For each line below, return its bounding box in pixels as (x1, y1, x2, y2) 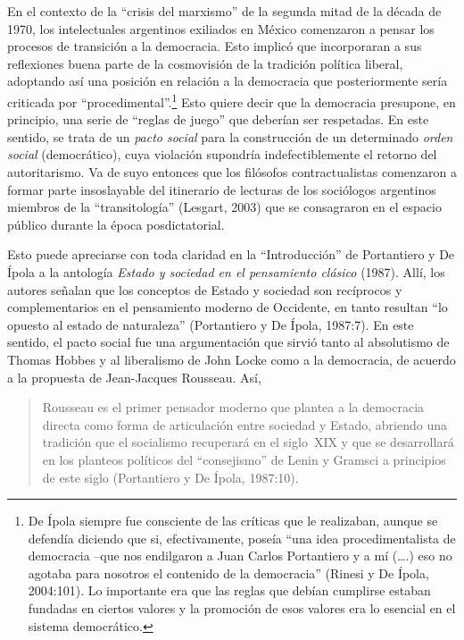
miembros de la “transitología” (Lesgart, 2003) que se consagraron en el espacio (7, 198, 442, 216)
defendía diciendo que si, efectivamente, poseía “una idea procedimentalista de (28, 528, 456, 547)
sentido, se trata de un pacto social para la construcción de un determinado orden (7, 127, 453, 146)
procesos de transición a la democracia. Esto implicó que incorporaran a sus (7, 37, 422, 55)
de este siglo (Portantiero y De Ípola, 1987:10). (42, 467, 299, 486)
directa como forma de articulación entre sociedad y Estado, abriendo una (42, 415, 448, 434)
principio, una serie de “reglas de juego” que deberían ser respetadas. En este (7, 110, 429, 129)
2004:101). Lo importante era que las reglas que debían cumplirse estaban (28, 581, 431, 600)
